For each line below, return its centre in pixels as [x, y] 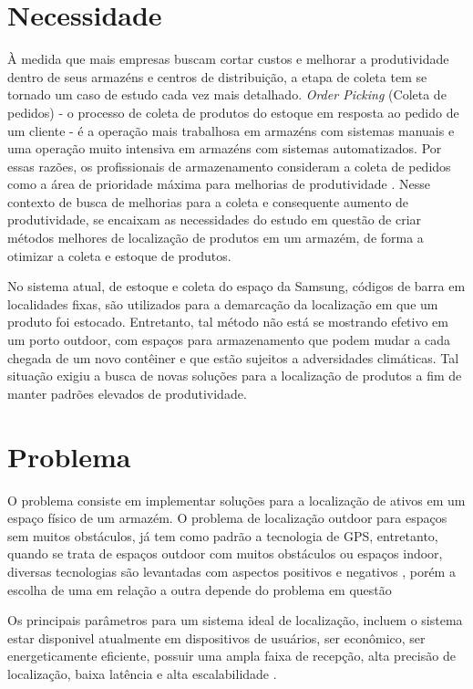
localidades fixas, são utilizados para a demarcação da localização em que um [223, 303]
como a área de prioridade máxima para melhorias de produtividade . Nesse [219, 184]
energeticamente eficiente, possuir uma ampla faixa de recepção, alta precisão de [231, 656]
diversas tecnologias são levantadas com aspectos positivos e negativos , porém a [231, 571]
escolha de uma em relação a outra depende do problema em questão [200, 589]
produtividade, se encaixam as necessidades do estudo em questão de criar [215, 219]
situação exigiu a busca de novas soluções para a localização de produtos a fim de [235, 376]
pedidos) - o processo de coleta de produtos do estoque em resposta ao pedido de [233, 112]
